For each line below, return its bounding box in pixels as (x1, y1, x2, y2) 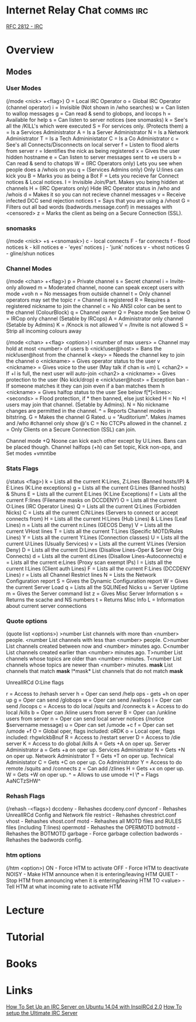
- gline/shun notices (6, 250, 54, 257)
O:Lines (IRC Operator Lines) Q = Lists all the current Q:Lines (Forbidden (6, 503, 181, 510)
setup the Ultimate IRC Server (6, 1010, 78, 1017)
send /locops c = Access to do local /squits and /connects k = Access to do (6, 703, 189, 709)
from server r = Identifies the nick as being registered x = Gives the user (6, 147, 180, 154)
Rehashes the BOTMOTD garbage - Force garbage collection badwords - (6, 830, 183, 838)
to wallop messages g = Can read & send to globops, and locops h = (6, 110, 171, 117)
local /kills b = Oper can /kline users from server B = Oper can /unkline (6, 709, 177, 716)
